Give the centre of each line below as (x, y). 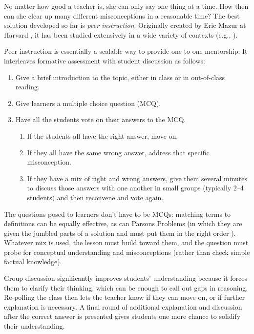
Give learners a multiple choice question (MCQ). (88, 103)
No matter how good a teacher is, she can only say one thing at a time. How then (126, 6)
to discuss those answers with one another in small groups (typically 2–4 (135, 188)
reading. (27, 87)
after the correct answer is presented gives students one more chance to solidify (122, 316)
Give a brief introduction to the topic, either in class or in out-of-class (120, 77)
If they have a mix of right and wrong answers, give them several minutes (137, 178)
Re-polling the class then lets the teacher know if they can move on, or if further (125, 297)
